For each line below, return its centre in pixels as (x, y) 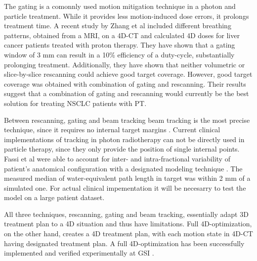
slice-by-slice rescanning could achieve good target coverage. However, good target (128, 74)
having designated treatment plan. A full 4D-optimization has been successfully (124, 243)
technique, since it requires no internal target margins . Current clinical (112, 130)
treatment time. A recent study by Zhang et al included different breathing (118, 26)
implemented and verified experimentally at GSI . (79, 253)
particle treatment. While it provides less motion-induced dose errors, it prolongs (127, 16)
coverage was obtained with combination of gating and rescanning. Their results (125, 83)
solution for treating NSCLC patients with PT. (75, 103)
